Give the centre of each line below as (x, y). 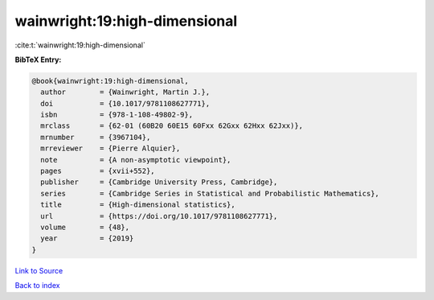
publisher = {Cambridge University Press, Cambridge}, (159, 182)
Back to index (37, 286)
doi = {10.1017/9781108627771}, (125, 103)
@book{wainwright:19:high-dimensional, (110, 81)
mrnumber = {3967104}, (96, 137)
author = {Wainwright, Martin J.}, (125, 92)
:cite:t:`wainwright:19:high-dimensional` (80, 45)
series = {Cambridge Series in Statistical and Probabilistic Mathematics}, (210, 193)
